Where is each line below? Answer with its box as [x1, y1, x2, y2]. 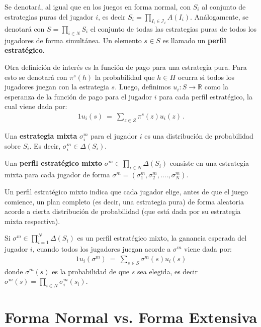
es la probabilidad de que [52, 266, 130, 276]
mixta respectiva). [5, 215, 60, 226]
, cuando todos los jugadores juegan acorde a [32, 244, 171, 254]
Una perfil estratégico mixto [5, 158, 102, 168]
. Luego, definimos [115, 81, 171, 92]
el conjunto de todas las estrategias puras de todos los [90, 24, 257, 34]
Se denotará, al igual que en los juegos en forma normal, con [5, 2, 191, 12]
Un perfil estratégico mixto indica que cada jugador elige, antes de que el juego [5, 186, 248, 196]
